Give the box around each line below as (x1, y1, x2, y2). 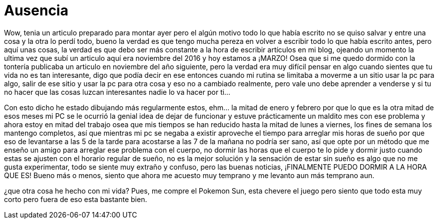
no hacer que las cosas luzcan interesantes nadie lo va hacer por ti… (4, 87, 231, 96)
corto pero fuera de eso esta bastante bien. (4, 195, 147, 204)
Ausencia (4, 2, 69, 19)
